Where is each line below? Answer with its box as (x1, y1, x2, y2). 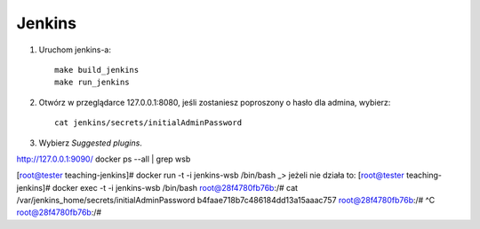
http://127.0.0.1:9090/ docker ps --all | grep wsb (16, 154, 191, 164)
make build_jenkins (54, 65, 140, 75)
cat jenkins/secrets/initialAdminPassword (54, 118, 243, 128)
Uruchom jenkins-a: (38, 44, 111, 55)
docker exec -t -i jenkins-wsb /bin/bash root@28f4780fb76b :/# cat (52, 182, 298, 193)
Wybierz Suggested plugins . (38, 138, 142, 148)
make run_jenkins (54, 77, 130, 88)
